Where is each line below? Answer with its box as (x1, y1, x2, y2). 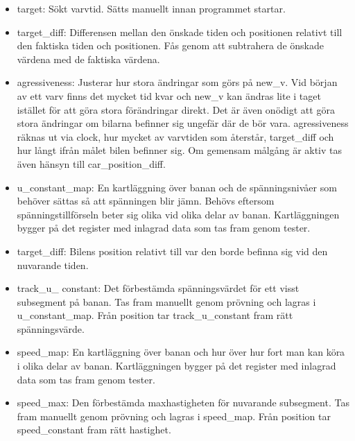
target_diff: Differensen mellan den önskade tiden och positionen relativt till (17, 24, 343, 39)
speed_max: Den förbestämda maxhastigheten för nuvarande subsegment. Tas (17, 395, 349, 410)
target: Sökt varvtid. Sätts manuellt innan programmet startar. (17, 1, 286, 15)
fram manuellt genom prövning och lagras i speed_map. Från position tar (17, 408, 331, 423)
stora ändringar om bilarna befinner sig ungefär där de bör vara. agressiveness (17, 116, 349, 130)
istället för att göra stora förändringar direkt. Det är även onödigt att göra (17, 102, 335, 116)
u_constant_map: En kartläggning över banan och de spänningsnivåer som (17, 180, 337, 194)
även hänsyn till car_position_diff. (17, 156, 166, 171)
